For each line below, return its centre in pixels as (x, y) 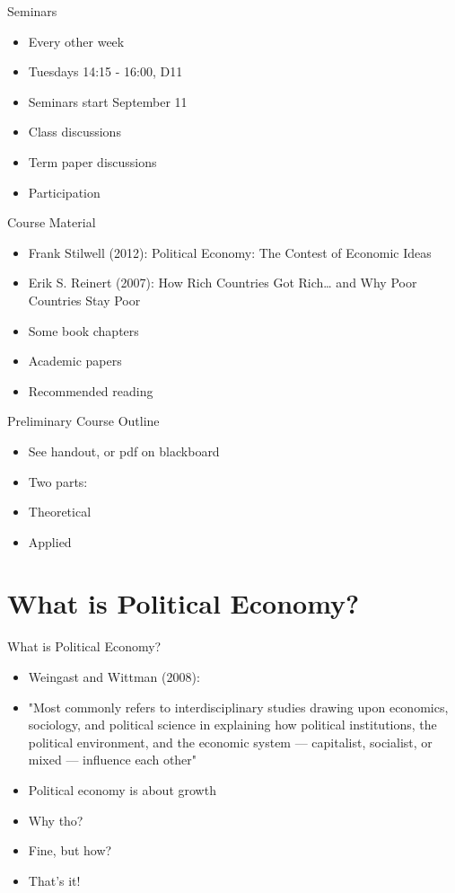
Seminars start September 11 (108, 101)
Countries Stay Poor (84, 300)
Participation (64, 192)
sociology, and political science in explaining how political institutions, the (232, 725)
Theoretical (60, 512)
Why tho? (56, 820)
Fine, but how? (70, 850)
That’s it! (54, 880)
